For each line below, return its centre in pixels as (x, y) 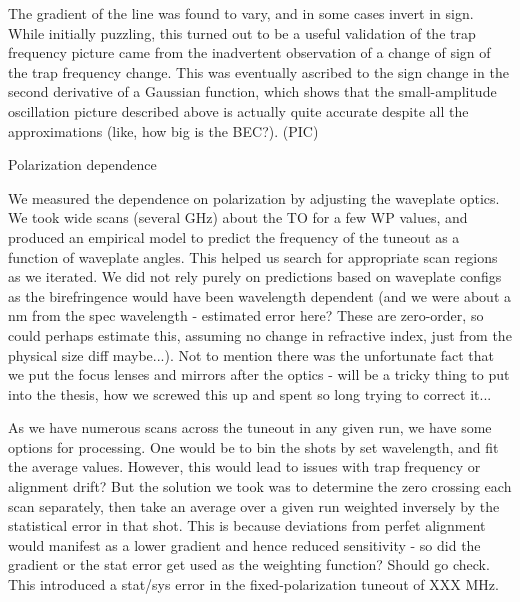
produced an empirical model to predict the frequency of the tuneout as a (234, 236)
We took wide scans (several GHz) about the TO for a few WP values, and (238, 217)
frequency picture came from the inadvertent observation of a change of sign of (249, 52)
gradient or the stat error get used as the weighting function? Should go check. (249, 564)
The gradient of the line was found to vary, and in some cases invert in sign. (241, 13)
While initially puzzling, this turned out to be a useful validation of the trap (242, 32)
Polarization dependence (82, 164)
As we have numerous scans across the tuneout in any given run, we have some (250, 427)
